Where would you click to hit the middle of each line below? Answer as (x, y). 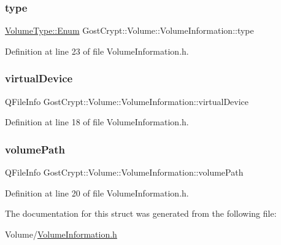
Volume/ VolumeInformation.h (61, 234)
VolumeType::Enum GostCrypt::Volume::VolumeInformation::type (129, 30)
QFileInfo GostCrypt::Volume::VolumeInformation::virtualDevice (127, 101)
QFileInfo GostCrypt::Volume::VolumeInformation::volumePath (124, 172)
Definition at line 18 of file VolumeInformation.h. (97, 122)
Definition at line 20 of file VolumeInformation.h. (97, 192)
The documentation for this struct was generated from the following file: (141, 213)
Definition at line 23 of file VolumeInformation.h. (97, 51)
